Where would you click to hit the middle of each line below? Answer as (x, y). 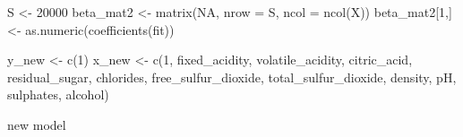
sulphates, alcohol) (58, 94)
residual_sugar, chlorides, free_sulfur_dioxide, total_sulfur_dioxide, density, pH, (232, 77)
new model (37, 124)
